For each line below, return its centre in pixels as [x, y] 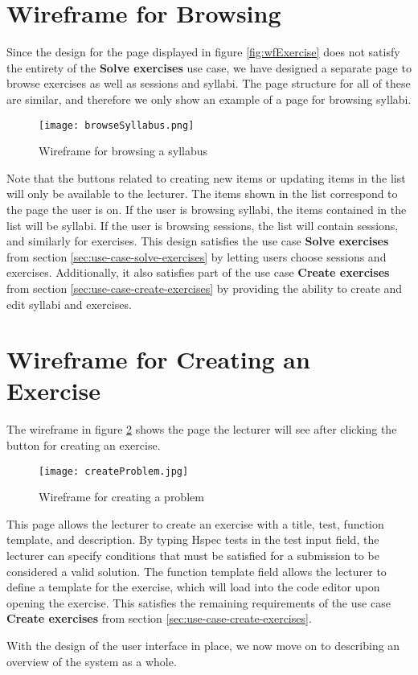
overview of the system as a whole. [92, 661]
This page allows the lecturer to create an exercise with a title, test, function [195, 523]
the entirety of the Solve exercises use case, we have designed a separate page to [209, 67]
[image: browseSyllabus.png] [117, 125]
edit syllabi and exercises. [69, 304]
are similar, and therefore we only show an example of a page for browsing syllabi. [209, 99]
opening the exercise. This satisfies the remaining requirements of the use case [199, 602]
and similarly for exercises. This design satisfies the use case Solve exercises [198, 241]
